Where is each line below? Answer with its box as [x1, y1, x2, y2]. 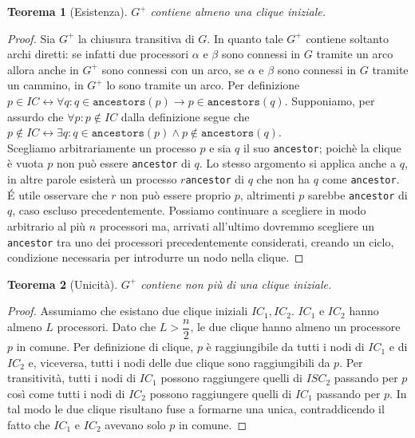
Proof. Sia [7, 30, 56, 46]
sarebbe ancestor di [307, 186, 408, 203]
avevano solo [105, 416, 166, 433]
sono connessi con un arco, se [101, 61, 245, 77]
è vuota [7, 155, 44, 172]
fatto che [7, 416, 50, 433]
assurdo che [7, 108, 64, 124]
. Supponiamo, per [284, 92, 375, 109]
